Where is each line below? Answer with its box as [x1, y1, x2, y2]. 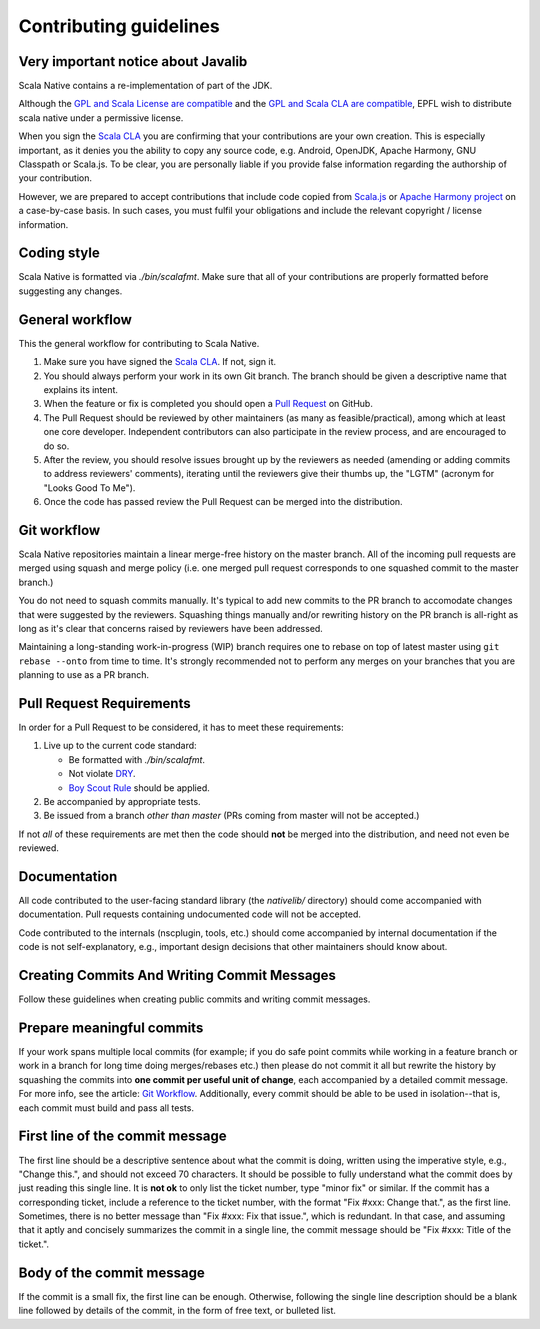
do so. [43, 440, 70, 452]
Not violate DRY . [68, 768, 136, 780]
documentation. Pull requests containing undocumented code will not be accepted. [18, 908, 362, 920]
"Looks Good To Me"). [43, 481, 136, 494]
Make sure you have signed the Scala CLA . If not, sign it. [43, 356, 277, 368]
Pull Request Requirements [18, 695, 191, 712]
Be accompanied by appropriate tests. [43, 795, 201, 807]
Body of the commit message [18, 1264, 205, 1281]
